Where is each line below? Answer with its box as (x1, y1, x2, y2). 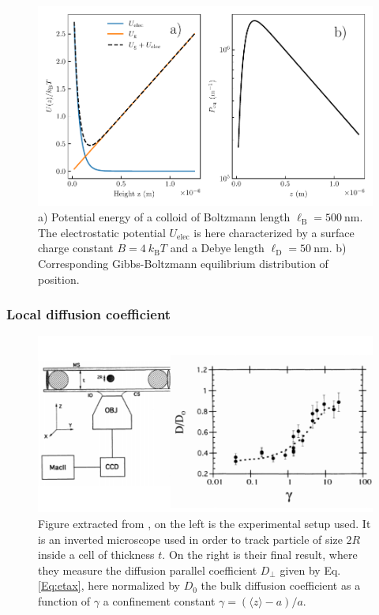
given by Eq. (280, 561, 341, 578)
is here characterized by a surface (193, 224, 355, 240)
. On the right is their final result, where (162, 546, 358, 563)
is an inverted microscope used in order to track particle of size (38, 530, 343, 547)
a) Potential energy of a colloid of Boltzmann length (38, 209, 291, 225)
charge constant (38, 240, 114, 256)
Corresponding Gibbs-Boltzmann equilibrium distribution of (38, 255, 328, 271)
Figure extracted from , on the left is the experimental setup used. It (38, 515, 371, 531)
